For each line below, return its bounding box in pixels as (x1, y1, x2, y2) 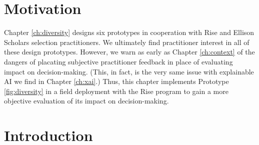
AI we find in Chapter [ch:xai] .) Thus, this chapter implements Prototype (4, 76, 229, 86)
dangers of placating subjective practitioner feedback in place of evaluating (4, 56, 233, 66)
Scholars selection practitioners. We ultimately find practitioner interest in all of (4, 36, 249, 47)
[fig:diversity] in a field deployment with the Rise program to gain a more (4, 85, 228, 96)
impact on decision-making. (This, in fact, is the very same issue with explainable (4, 66, 254, 76)
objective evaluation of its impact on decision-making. (4, 95, 169, 106)
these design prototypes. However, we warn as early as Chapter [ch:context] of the (4, 46, 255, 57)
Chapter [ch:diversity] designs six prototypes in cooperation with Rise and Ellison (4, 27, 254, 37)
